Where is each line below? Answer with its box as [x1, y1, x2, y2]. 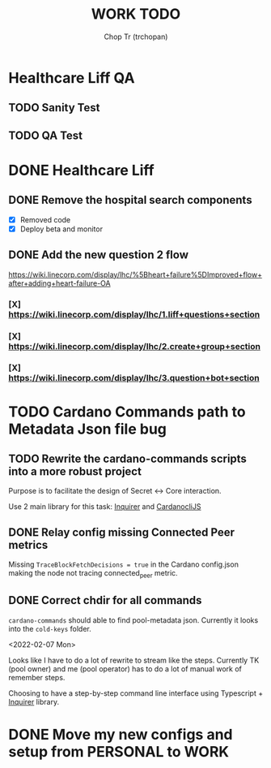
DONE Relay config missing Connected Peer [8, 525, 235, 539]
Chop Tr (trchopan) [104, 32, 168, 41]
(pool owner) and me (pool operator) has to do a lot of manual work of [8, 663, 243, 674]
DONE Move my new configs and [8, 726, 233, 744]
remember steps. [8, 672, 66, 682]
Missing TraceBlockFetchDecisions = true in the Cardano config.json [8, 559, 239, 569]
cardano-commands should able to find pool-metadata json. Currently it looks [8, 615, 259, 625]
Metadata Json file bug [8, 420, 167, 438]
